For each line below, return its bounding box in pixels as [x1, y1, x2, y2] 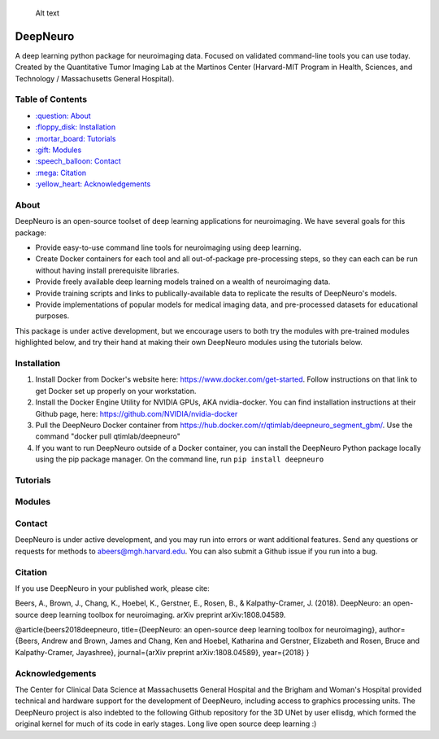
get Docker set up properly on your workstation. [35, 386, 197, 396]
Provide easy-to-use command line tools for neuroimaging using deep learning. [35, 243, 302, 252]
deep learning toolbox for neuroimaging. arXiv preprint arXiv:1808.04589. [40, 610, 286, 619]
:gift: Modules [35, 145, 82, 155]
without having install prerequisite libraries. [35, 265, 180, 275]
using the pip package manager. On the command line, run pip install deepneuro [35, 454, 324, 464]
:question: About [35, 111, 91, 120]
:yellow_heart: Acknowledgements [35, 179, 151, 189]
